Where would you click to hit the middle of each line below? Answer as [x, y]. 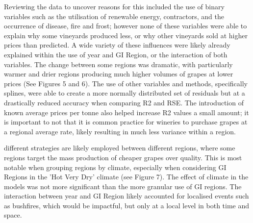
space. [13, 215]
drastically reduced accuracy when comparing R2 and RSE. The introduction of [124, 102]
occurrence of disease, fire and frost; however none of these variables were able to [126, 26]
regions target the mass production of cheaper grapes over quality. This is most [123, 157]
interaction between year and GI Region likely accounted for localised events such [126, 196]
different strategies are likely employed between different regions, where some [120, 148]
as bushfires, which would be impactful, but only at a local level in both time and [127, 205]
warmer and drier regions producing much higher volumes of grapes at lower [119, 74]
